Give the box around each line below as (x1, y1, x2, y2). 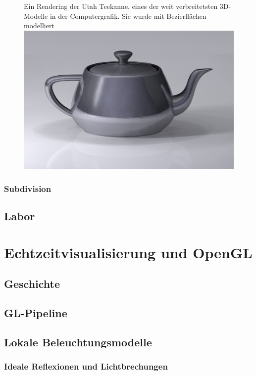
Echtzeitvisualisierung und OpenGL (4, 242, 253, 262)
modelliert (24, 20, 54, 31)
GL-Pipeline (4, 305, 67, 321)
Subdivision (4, 182, 51, 194)
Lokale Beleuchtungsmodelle (4, 334, 152, 349)
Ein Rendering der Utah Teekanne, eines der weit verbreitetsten (24, 1, 218, 11)
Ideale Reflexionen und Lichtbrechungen (4, 360, 168, 373)
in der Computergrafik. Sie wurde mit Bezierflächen (50, 10, 206, 21)
